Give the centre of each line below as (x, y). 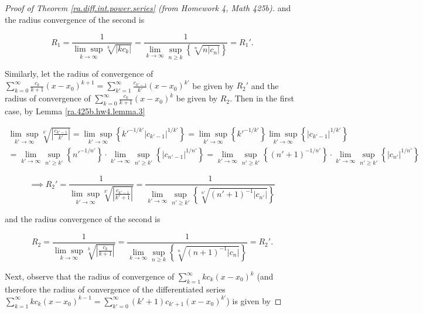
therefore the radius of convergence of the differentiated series (115, 289)
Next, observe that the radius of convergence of (90, 276)
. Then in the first (262, 98)
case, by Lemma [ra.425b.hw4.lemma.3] (75, 111)
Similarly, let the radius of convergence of (79, 74)
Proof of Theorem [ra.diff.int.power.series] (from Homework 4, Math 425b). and (148, 8)
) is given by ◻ (254, 300)
